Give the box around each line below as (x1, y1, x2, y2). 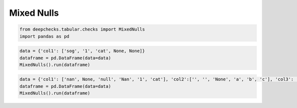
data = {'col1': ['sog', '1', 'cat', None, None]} (19, 48, 146, 54)
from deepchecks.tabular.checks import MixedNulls (19, 27, 146, 32)
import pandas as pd (19, 34, 69, 39)
